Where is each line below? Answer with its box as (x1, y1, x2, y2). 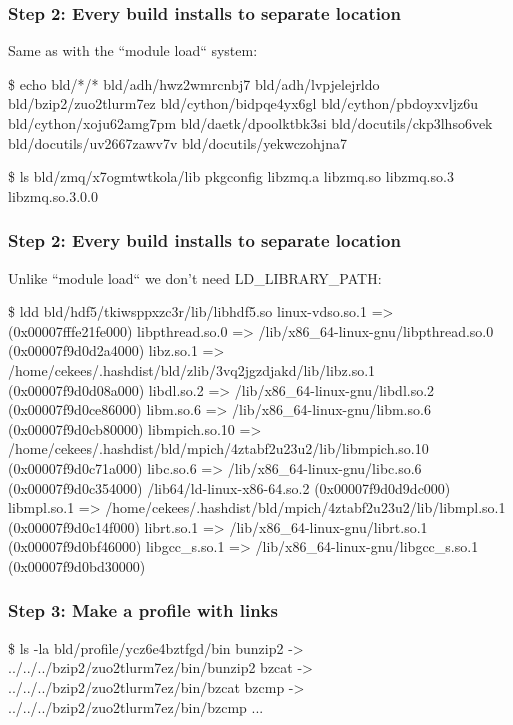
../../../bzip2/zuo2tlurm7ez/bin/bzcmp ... (8, 696, 264, 717)
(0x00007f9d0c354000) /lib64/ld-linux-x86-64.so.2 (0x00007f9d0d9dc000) (8, 477, 451, 498)
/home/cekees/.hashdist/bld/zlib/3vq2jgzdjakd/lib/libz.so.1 (8, 359, 376, 380)
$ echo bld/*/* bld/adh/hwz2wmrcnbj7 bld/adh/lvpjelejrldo (8, 73, 380, 94)
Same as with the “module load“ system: (8, 40, 258, 61)
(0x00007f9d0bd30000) (8, 555, 146, 576)
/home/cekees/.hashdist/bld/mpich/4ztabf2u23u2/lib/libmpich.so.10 (8, 438, 429, 459)
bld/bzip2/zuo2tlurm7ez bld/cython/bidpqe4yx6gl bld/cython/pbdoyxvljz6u (8, 93, 478, 114)
